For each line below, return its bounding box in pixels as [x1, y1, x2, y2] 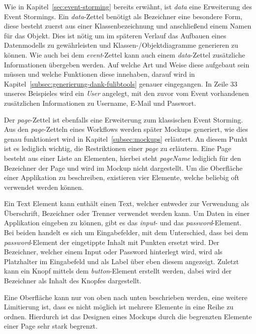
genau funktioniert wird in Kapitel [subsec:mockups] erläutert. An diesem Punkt [4, 133, 248, 144]
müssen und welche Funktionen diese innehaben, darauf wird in [4, 69, 195, 79]
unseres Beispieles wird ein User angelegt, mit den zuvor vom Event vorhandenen [4, 88, 249, 98]
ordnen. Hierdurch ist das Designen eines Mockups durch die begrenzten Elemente [4, 311, 252, 321]
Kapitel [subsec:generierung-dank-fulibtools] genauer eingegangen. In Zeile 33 [4, 78, 238, 89]
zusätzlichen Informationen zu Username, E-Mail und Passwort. [4, 97, 196, 108]
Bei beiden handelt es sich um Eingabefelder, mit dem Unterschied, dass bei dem [4, 227, 248, 238]
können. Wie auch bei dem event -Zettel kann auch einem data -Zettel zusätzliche [4, 49, 245, 60]
